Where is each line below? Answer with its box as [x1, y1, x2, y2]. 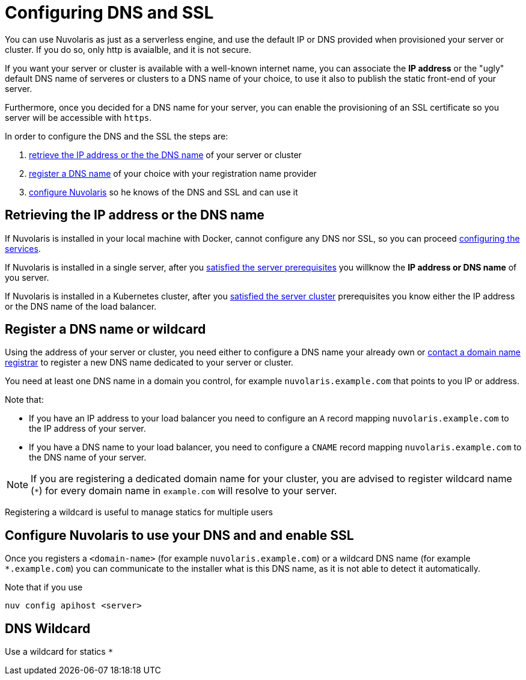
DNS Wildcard [5, 620, 91, 636]
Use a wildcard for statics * [5, 646, 114, 657]
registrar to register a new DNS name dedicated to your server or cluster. [5, 357, 293, 368]
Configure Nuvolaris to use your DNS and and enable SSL [5, 527, 354, 543]
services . [5, 243, 41, 254]
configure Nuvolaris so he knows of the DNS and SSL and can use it [29, 186, 298, 197]
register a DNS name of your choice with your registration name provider [29, 168, 317, 179]
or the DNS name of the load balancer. [5, 301, 157, 311]
